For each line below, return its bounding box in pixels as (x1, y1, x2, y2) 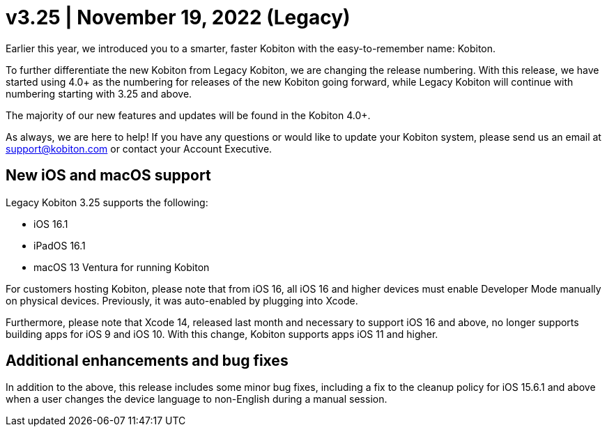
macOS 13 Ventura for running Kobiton (33, 261, 210, 273)
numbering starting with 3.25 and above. (6, 87, 192, 100)
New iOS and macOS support (6, 167, 211, 185)
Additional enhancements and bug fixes (6, 352, 289, 370)
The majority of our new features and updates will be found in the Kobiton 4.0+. (6, 109, 371, 121)
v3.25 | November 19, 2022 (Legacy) (6, 6, 351, 29)
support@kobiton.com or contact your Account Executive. (6, 142, 272, 155)
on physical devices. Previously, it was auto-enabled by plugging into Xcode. (6, 294, 358, 307)
